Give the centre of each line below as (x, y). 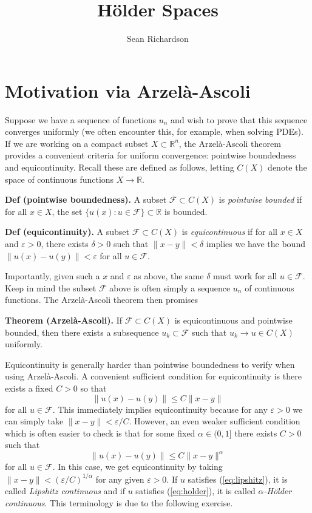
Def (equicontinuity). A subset (67, 232)
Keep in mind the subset (51, 287)
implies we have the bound (256, 243)
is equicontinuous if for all (229, 232)
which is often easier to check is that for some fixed (100, 433)
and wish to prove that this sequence (239, 119)
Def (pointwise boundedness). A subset (86, 199)
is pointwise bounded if (260, 199)
